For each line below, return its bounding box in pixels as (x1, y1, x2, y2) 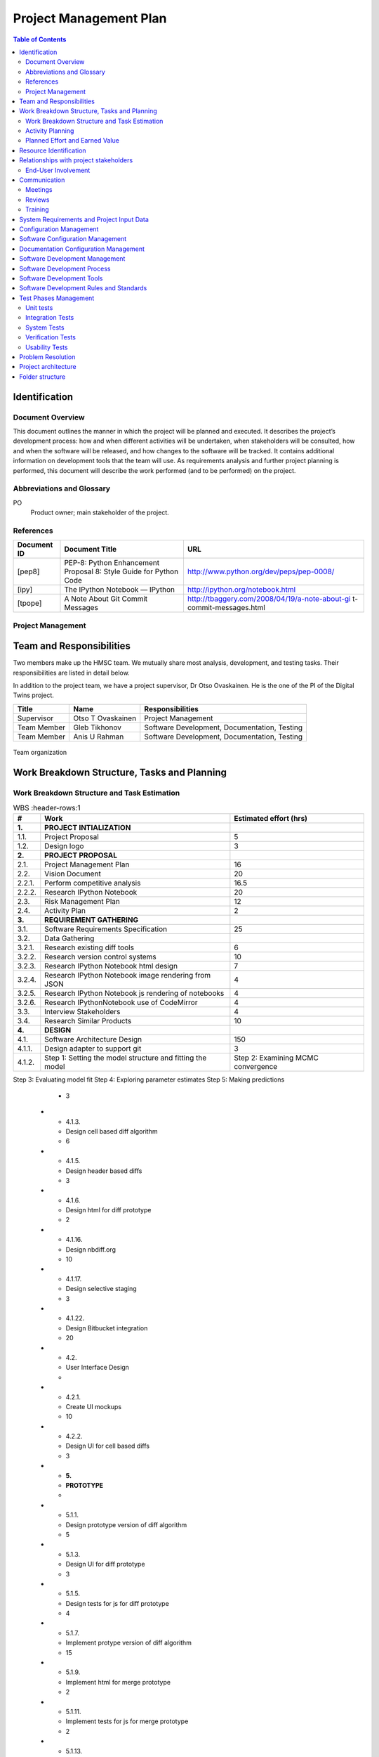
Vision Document (44, 869, 101, 878)
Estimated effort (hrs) (234, 814, 308, 824)
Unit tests (25, 304, 53, 312)
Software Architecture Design (44, 1035, 142, 1044)
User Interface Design (65, 1363, 130, 1372)
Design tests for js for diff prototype (65, 1599, 170, 1607)
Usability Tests (25, 343, 68, 351)
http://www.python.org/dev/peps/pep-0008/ (187, 566, 335, 576)
